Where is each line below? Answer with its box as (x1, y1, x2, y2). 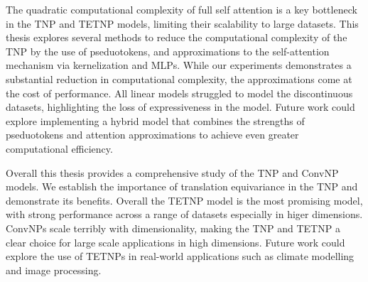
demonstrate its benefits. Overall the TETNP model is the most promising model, (6, 192, 363, 207)
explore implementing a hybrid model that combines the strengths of (6, 113, 305, 128)
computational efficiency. (6, 141, 113, 156)
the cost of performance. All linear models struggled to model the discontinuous (6, 85, 353, 100)
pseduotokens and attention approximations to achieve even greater (6, 127, 299, 142)
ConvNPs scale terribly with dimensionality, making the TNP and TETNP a (6, 220, 340, 235)
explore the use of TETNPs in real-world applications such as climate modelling (6, 249, 355, 264)
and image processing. (6, 262, 102, 277)
